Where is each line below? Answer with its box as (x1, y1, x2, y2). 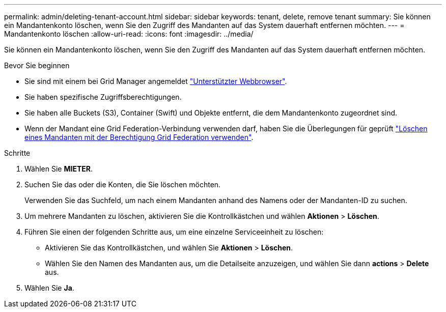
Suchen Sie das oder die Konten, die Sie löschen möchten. (24, 180, 221, 189)
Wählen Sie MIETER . (24, 164, 93, 173)
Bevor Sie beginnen (4, 61, 70, 70)
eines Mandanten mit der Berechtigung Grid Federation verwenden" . (24, 133, 254, 141)
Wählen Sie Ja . (24, 283, 74, 292)
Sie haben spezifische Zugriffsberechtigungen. (24, 93, 182, 101)
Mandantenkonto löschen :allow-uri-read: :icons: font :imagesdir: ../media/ (4, 30, 254, 38)
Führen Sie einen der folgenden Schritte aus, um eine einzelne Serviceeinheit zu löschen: (24, 228, 324, 236)
